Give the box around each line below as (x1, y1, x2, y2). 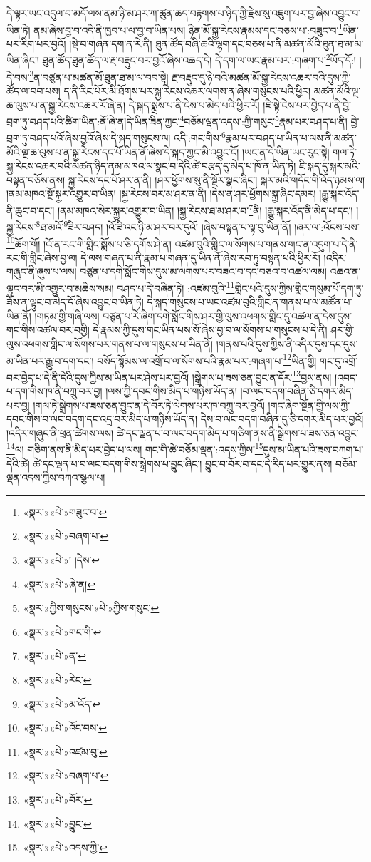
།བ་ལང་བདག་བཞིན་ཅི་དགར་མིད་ (240, 384, 354, 399)
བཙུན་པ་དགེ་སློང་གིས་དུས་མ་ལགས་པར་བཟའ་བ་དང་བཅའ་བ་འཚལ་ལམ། (80, 264, 327, 279)
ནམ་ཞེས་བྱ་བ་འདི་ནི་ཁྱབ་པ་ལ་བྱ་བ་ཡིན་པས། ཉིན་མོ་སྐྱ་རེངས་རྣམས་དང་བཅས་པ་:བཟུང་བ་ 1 (33, 20, 343, 37)
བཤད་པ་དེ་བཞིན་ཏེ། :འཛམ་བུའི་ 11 (117, 278, 235, 295)
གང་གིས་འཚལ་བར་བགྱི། (6, 322, 90, 337)
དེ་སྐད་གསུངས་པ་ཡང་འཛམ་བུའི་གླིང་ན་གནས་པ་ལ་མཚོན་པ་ (147, 294, 352, 309)
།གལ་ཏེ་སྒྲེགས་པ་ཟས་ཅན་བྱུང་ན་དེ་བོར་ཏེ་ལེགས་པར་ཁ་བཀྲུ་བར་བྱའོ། (33, 397, 265, 412)
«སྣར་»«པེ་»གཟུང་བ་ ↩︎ (23, 504, 107, 519)
